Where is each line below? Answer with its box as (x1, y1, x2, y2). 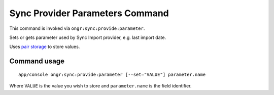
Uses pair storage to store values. (9, 43, 80, 50)
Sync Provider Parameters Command (9, 8, 169, 19)
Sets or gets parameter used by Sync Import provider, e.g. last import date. (9, 34, 166, 40)
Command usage (9, 57, 65, 66)
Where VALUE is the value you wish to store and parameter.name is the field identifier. (9, 83, 192, 89)
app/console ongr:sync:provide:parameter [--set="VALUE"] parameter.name (18, 71, 206, 77)
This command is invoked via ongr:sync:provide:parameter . (9, 25, 145, 31)
